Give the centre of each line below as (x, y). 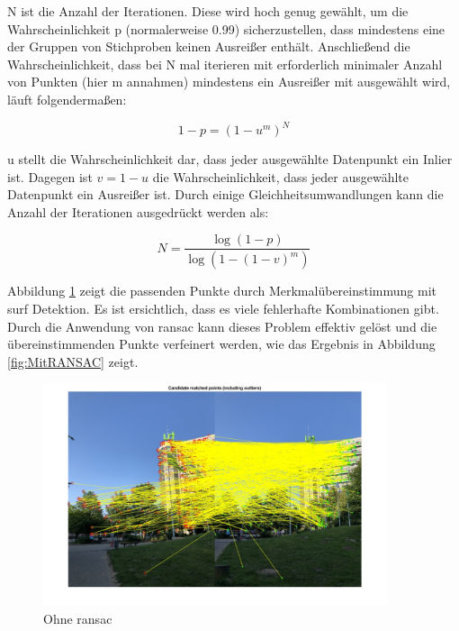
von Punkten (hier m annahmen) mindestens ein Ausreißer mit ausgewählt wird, (229, 82)
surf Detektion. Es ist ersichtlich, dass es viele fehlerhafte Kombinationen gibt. (223, 308)
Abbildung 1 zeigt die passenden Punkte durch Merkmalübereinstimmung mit (222, 291)
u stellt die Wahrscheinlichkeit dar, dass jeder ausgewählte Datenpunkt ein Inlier (230, 159)
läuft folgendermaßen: (67, 99)
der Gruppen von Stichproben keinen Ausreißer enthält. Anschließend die (209, 46)
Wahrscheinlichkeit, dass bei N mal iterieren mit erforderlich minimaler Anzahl (225, 64)
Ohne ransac (78, 618)
